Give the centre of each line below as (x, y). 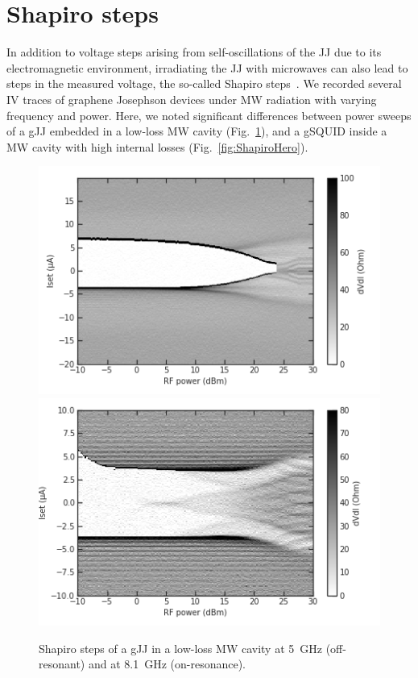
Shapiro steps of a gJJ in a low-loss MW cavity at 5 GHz (180, 648)
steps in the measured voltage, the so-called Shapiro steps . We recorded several (204, 83)
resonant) (62, 664)
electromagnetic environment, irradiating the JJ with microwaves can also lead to (207, 67)
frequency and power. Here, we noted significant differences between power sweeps (209, 115)
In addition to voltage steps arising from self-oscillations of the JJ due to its (194, 52)
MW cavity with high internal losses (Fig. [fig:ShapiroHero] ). (157, 146)
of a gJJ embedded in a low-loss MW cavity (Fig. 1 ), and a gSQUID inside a (197, 131)
